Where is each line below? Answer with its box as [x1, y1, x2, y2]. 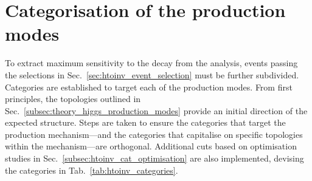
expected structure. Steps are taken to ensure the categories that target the [5, 116, 286, 129]
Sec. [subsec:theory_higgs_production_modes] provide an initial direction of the [5, 104, 308, 117]
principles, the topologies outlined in [5, 92, 141, 105]
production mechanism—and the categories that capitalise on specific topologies [5, 128, 303, 140]
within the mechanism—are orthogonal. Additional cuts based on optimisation [5, 140, 297, 152]
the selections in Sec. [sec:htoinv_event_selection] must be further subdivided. [5, 68, 299, 81]
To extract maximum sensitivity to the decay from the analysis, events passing [5, 56, 298, 69]
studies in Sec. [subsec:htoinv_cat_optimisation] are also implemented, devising [5, 152, 304, 165]
